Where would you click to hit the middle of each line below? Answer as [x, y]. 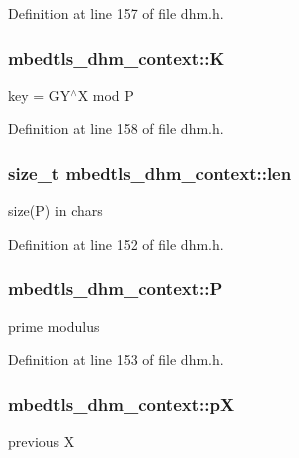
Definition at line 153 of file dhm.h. [116, 359]
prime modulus [54, 325]
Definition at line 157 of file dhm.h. [116, 13]
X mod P [105, 94]
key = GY [39, 94]
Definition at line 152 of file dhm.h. [116, 243]
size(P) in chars [55, 210]
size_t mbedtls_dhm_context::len [150, 172]
